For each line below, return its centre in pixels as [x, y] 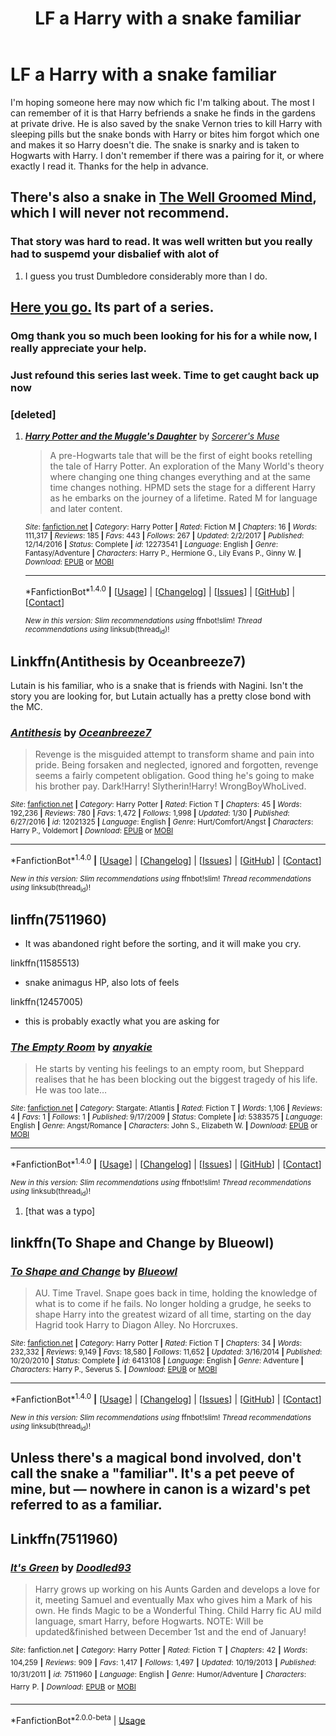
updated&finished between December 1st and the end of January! [170, 1632]
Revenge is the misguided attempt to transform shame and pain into [174, 754]
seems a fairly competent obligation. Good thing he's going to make [174, 776]
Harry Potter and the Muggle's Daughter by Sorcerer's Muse [152, 436]
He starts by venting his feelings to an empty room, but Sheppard [169, 1069]
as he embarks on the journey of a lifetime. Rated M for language [183, 498]
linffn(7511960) [58, 919]
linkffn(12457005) [47, 1002]
